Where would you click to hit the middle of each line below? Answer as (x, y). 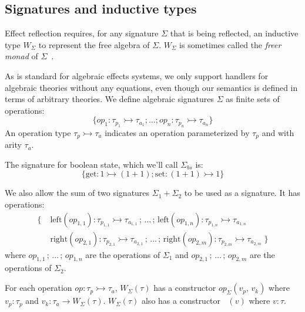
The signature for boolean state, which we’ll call (91, 164)
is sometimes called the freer (230, 44)
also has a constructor (181, 301)
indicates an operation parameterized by (177, 132)
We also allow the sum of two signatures (77, 193)
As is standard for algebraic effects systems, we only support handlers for (137, 75)
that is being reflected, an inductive (234, 33)
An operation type (38, 132)
